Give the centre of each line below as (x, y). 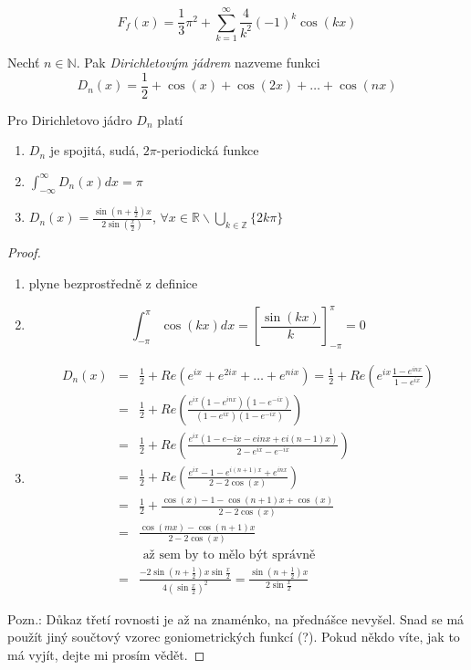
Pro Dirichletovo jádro (70, 119)
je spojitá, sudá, (94, 150)
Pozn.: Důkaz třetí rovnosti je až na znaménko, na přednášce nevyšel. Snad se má (236, 618)
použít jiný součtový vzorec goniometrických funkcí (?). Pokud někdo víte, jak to (234, 637)
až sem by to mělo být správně (229, 555)
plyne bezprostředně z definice (113, 283)
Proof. (24, 252)
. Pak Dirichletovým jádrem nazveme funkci (198, 63)
